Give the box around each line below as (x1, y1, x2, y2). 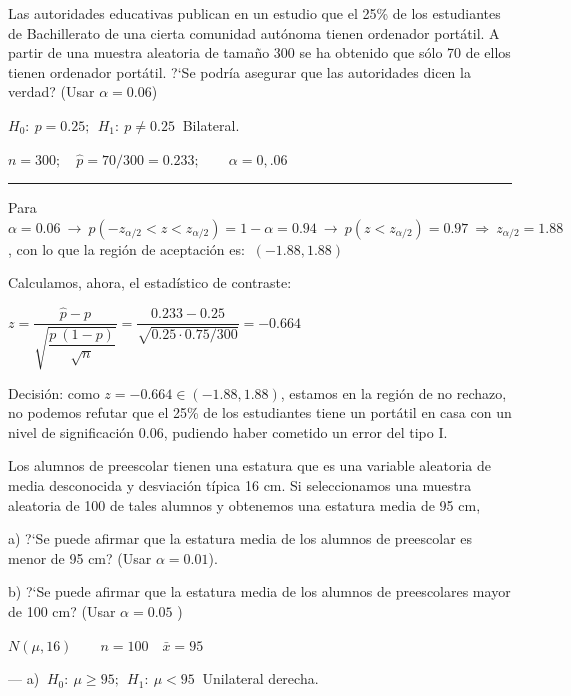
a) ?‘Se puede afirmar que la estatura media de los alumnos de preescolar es (8, 528, 473, 549)
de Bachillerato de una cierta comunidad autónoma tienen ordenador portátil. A (8, 22, 500, 43)
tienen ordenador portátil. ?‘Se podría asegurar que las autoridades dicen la (8, 61, 471, 82)
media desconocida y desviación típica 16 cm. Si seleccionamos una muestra (8, 474, 472, 495)
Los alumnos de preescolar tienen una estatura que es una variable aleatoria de (8, 455, 491, 476)
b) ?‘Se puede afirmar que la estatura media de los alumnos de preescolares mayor (8, 581, 511, 602)
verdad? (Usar (8, 81, 95, 102)
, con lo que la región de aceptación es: (8, 238, 245, 259)
